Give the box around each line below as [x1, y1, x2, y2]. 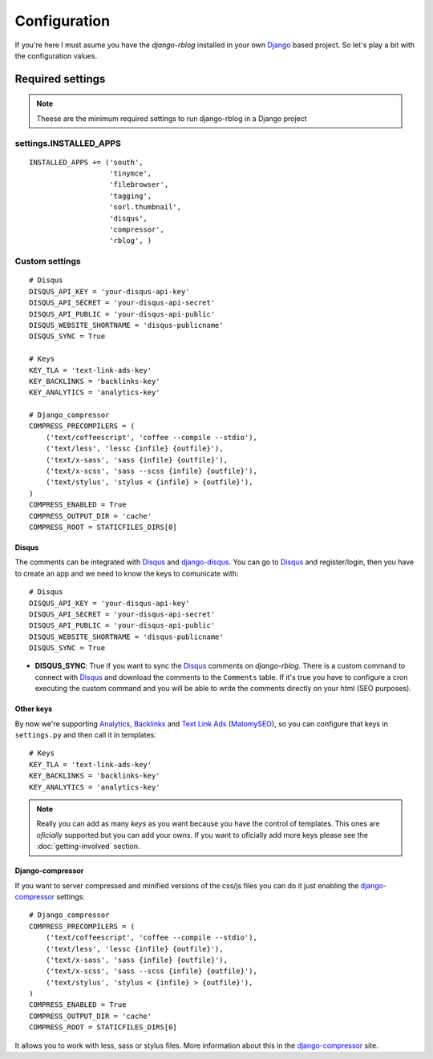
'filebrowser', [109, 180, 169, 189]
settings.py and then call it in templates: [14, 730, 156, 740]
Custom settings [14, 256, 81, 267]
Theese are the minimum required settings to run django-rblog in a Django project [36, 113, 308, 123]
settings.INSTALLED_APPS [14, 137, 122, 148]
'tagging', [109, 191, 152, 200]
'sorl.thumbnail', [109, 203, 182, 212]
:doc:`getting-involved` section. [36, 842, 140, 851]
